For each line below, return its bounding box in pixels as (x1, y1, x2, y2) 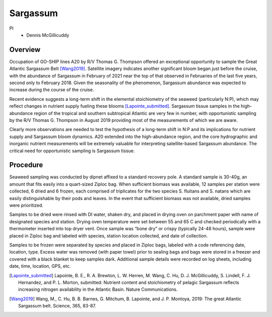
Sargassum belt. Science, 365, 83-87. (18, 303, 97, 309)
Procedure (9, 161, 43, 169)
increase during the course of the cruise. (9, 87, 94, 93)
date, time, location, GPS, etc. (9, 263, 71, 269)
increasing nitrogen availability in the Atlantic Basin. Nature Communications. (18, 286, 178, 292)
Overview (9, 45, 41, 54)
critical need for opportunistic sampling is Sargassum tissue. (9, 148, 135, 154)
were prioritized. (9, 202, 44, 208)
